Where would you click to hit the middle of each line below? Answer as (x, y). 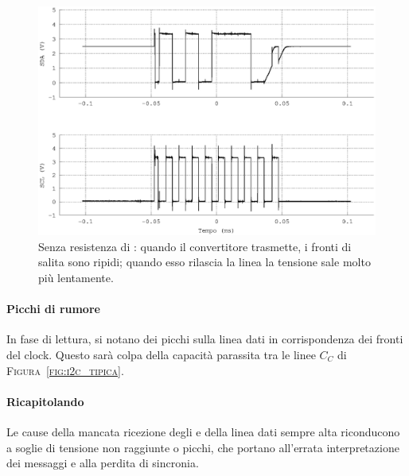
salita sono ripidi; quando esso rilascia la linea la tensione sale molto (204, 262)
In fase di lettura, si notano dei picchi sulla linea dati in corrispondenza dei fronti (205, 339)
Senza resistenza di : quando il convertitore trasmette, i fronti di (195, 246)
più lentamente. (76, 277)
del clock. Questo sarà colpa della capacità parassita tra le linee (161, 354)
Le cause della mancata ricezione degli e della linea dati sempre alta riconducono (203, 431)
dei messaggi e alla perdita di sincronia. (103, 463)
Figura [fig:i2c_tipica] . (65, 370)
